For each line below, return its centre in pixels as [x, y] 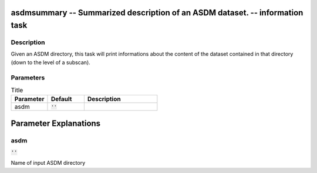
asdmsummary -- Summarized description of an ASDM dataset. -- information [157, 13]
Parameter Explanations [56, 123]
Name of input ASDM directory [48, 163]
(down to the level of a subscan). [50, 62]
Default [61, 99]
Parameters [28, 78]
